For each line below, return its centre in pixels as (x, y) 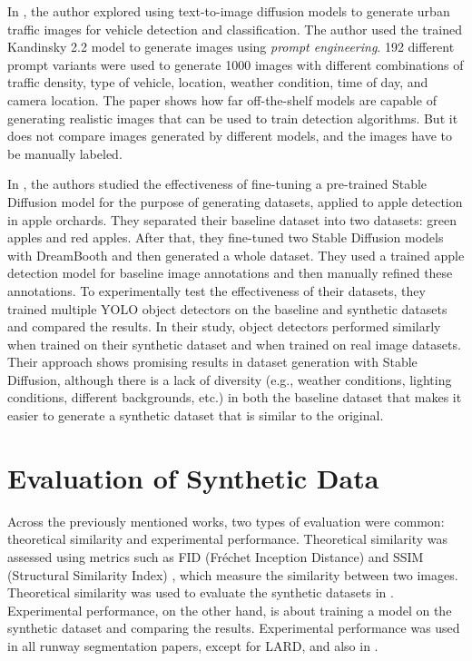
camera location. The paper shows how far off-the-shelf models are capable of (222, 99)
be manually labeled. (65, 153)
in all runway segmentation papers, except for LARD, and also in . (193, 645)
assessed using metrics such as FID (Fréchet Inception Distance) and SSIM (216, 556)
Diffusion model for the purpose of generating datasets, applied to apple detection (235, 201)
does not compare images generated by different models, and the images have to (230, 136)
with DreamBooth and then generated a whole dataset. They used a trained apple (236, 255)
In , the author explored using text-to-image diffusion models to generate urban (229, 11)
